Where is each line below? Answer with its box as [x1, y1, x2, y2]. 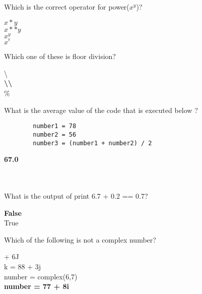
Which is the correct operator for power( [4, 2, 129, 12]
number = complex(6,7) [4, 271, 78, 281]
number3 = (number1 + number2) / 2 [33, 139, 152, 147]
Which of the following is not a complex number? [4, 234, 156, 245]
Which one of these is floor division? [4, 51, 116, 62]
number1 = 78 [33, 123, 77, 130]
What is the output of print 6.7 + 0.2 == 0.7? [4, 191, 148, 201]
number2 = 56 [33, 131, 77, 138]
